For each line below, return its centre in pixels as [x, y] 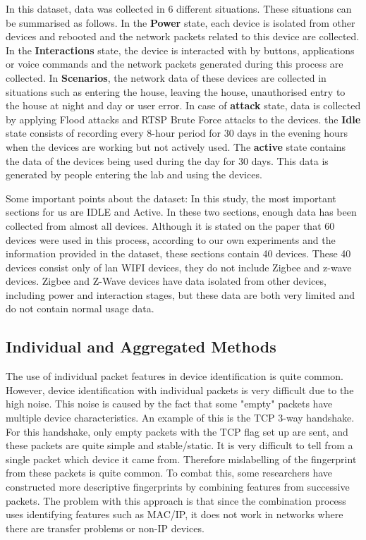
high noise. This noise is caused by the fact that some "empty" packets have [169, 404]
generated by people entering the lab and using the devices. [134, 174]
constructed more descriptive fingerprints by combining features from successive [178, 487]
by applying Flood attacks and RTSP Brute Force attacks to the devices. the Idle [183, 119]
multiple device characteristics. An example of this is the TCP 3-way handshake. [180, 418]
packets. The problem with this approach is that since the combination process [176, 500]
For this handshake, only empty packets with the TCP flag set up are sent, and [177, 431]
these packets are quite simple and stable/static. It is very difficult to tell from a [179, 445]
